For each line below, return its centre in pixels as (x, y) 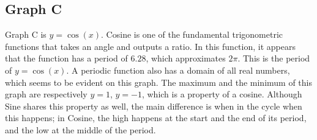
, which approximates (186, 58)
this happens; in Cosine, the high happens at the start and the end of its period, (156, 118)
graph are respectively (46, 94)
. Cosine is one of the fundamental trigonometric (192, 34)
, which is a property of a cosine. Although (222, 94)
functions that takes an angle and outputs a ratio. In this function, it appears (150, 46)
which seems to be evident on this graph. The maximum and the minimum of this (158, 82)
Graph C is (26, 34)
